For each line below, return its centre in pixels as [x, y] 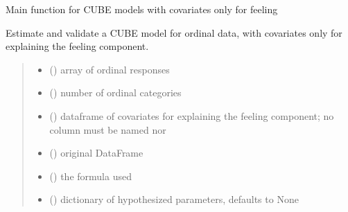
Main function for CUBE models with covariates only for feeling [142, 9]
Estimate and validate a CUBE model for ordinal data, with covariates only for [174, 32]
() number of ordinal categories [115, 92]
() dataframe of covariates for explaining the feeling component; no [192, 115]
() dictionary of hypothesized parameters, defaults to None [174, 199]
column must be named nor [108, 129]
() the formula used [90, 176]
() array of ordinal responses [110, 69]
